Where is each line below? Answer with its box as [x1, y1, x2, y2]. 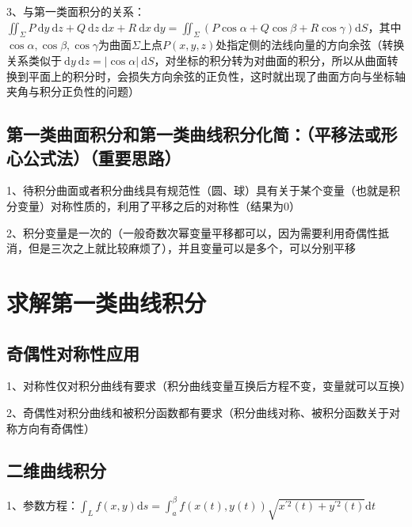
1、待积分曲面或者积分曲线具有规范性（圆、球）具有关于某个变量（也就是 [6, 182, 389, 199]
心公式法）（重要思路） [6, 145, 181, 169]
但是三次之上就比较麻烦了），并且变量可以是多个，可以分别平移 [28, 240, 356, 256]
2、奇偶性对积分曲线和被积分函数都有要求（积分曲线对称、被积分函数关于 [6, 404, 389, 420]
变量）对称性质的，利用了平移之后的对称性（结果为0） [17, 197, 300, 214]
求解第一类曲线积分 [6, 286, 207, 318]
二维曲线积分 [6, 458, 106, 483]
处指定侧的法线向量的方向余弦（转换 [216, 36, 405, 53]
